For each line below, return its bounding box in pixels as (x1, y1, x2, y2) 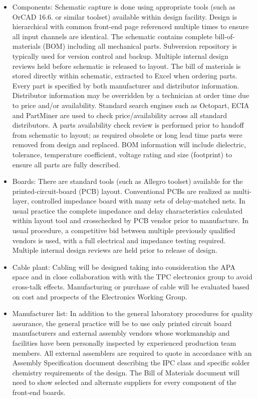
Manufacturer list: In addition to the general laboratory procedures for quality (12, 308, 253, 319)
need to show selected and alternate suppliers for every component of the (12, 377, 236, 387)
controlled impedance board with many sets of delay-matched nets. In (31, 195, 245, 206)
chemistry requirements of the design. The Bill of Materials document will (12, 367, 240, 377)
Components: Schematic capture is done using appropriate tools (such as (12, 2, 235, 12)
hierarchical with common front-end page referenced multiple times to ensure (12, 21, 249, 32)
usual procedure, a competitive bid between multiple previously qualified (12, 225, 235, 236)
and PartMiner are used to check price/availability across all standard (12, 110, 227, 120)
